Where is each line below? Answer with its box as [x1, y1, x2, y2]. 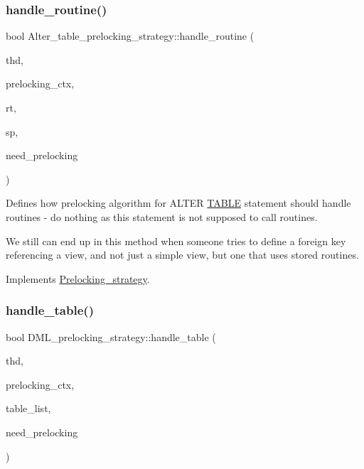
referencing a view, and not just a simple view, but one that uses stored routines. [6, 247, 359, 262]
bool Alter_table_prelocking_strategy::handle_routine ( [6, 28, 255, 43]
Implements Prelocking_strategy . [6, 271, 150, 286]
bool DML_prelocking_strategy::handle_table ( [6, 329, 216, 344]
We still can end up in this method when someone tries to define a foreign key [6, 233, 346, 248]
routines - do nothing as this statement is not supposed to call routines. [6, 209, 318, 224]
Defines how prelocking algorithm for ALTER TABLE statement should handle [6, 195, 351, 210]
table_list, [6, 401, 51, 416]
